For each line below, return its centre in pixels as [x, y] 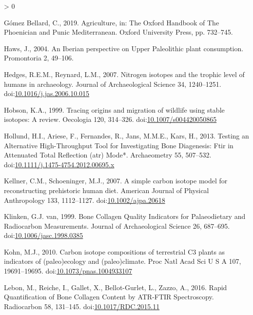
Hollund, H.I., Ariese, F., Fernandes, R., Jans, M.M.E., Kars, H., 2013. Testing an [126, 135]
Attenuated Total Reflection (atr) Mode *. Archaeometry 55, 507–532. [108, 155]
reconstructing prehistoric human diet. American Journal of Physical [107, 190]
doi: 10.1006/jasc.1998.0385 [44, 235]
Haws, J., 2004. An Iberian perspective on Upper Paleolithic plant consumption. [124, 48]
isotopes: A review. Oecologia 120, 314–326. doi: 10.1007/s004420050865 [110, 119]
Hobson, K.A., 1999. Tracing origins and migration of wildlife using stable [114, 109]
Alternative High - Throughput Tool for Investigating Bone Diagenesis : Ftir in [119, 145]
